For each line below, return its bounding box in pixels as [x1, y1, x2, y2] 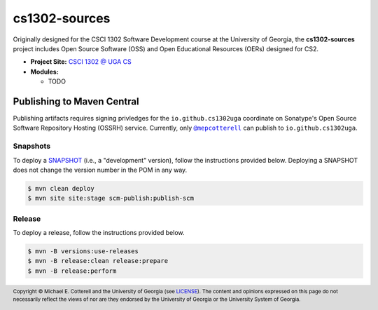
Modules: [30, 67, 59, 76]
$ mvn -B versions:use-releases [27, 248, 139, 255]
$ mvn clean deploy [27, 184, 94, 192]
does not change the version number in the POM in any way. [13, 166, 188, 174]
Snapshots [13, 141, 51, 151]
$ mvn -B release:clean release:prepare [27, 257, 168, 265]
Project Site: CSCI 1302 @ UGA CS [30, 58, 132, 66]
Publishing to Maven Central [13, 95, 139, 107]
